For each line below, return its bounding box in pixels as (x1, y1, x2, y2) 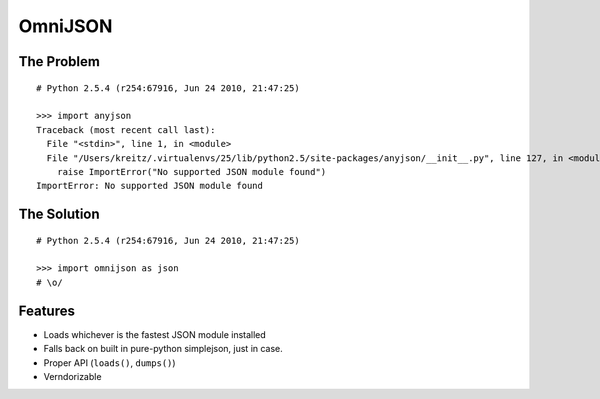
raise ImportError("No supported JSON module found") (56, 166, 327, 177)
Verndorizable (43, 370, 102, 382)
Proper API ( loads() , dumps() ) (43, 356, 176, 369)
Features (18, 302, 75, 319)
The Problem (18, 53, 100, 70)
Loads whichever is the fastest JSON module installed (43, 328, 267, 340)
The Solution (18, 206, 100, 223)
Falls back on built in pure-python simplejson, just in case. (43, 343, 284, 355)
